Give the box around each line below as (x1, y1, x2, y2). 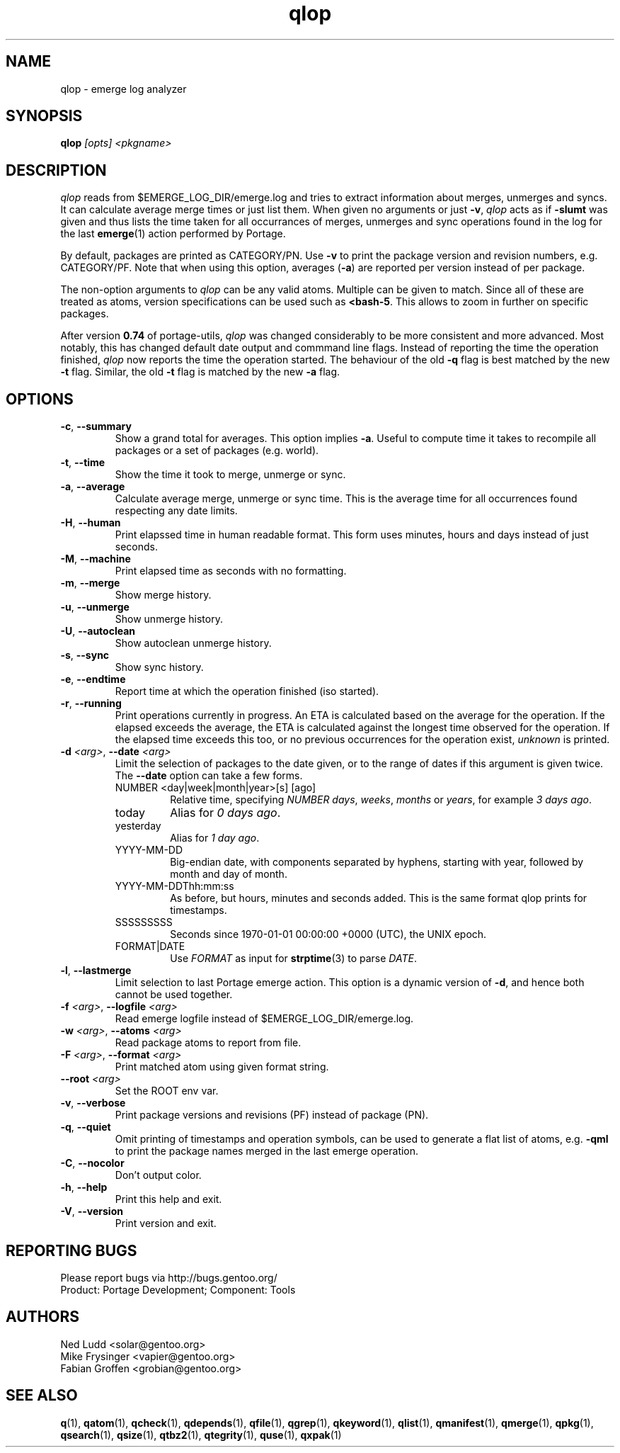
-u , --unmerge (60, 601, 130, 614)
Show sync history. (115, 661, 204, 674)
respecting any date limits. (115, 504, 238, 517)
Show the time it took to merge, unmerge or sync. (115, 468, 346, 481)
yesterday (115, 820, 161, 832)
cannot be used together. (115, 988, 233, 1001)
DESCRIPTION (6, 161, 107, 179)
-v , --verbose (60, 1097, 126, 1109)
